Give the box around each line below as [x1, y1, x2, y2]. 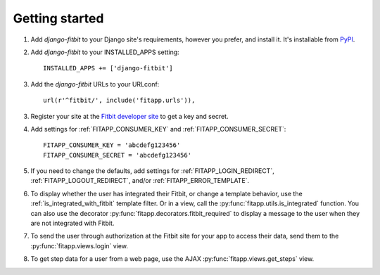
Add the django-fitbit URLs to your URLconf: [30, 79, 160, 88]
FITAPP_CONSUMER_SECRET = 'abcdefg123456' [43, 151, 192, 159]
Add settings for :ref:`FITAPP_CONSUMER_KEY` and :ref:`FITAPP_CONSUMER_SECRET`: [30, 124, 286, 133]
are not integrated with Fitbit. [30, 219, 115, 228]
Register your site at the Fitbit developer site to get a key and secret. [30, 112, 229, 120]
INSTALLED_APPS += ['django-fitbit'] [43, 64, 174, 72]
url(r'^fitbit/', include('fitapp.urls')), [43, 96, 196, 105]
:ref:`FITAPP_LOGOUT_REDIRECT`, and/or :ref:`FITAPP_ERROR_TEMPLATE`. [30, 177, 250, 185]
